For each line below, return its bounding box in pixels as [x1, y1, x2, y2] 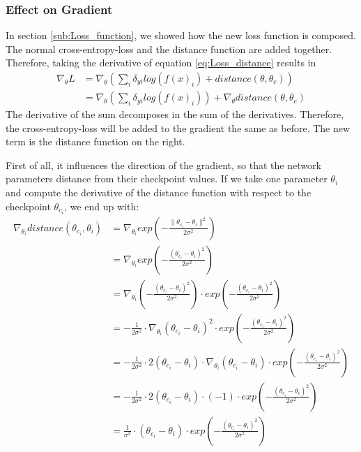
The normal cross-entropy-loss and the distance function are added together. [6, 41, 332, 56]
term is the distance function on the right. [6, 134, 185, 149]
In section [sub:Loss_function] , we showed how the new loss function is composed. [6, 28, 356, 43]
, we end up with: [64, 198, 139, 213]
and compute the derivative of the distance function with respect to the [6, 185, 312, 200]
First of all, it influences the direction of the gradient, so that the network [6, 157, 321, 172]
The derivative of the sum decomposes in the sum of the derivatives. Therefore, [6, 107, 344, 122]
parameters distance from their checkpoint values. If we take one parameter [6, 171, 328, 186]
